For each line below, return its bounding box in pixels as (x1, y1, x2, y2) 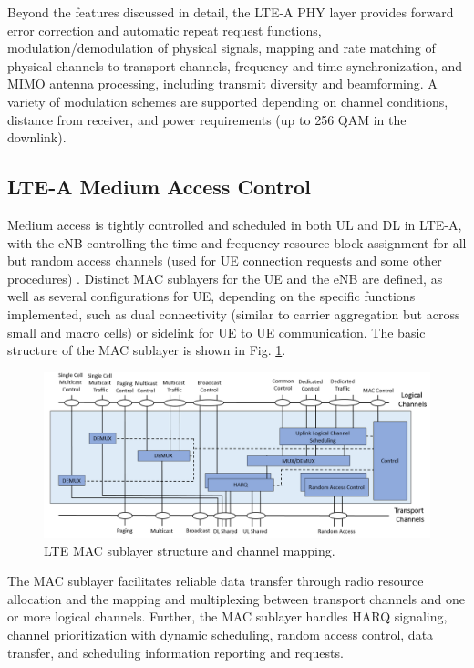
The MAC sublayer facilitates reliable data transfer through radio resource (7, 571, 424, 590)
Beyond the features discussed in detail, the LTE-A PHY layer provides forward (7, 3, 454, 21)
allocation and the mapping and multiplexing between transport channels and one (7, 589, 465, 608)
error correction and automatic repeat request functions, (7, 20, 322, 39)
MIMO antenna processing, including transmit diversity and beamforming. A (7, 74, 438, 93)
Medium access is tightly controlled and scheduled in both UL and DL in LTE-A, (7, 214, 462, 234)
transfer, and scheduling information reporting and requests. (7, 642, 344, 662)
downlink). (7, 128, 67, 147)
